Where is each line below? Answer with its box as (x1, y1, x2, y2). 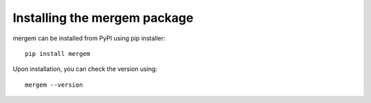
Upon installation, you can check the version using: (12, 65, 158, 73)
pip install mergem (25, 50, 91, 57)
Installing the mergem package (12, 10, 194, 25)
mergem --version (25, 80, 83, 89)
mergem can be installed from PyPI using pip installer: (12, 34, 166, 42)
